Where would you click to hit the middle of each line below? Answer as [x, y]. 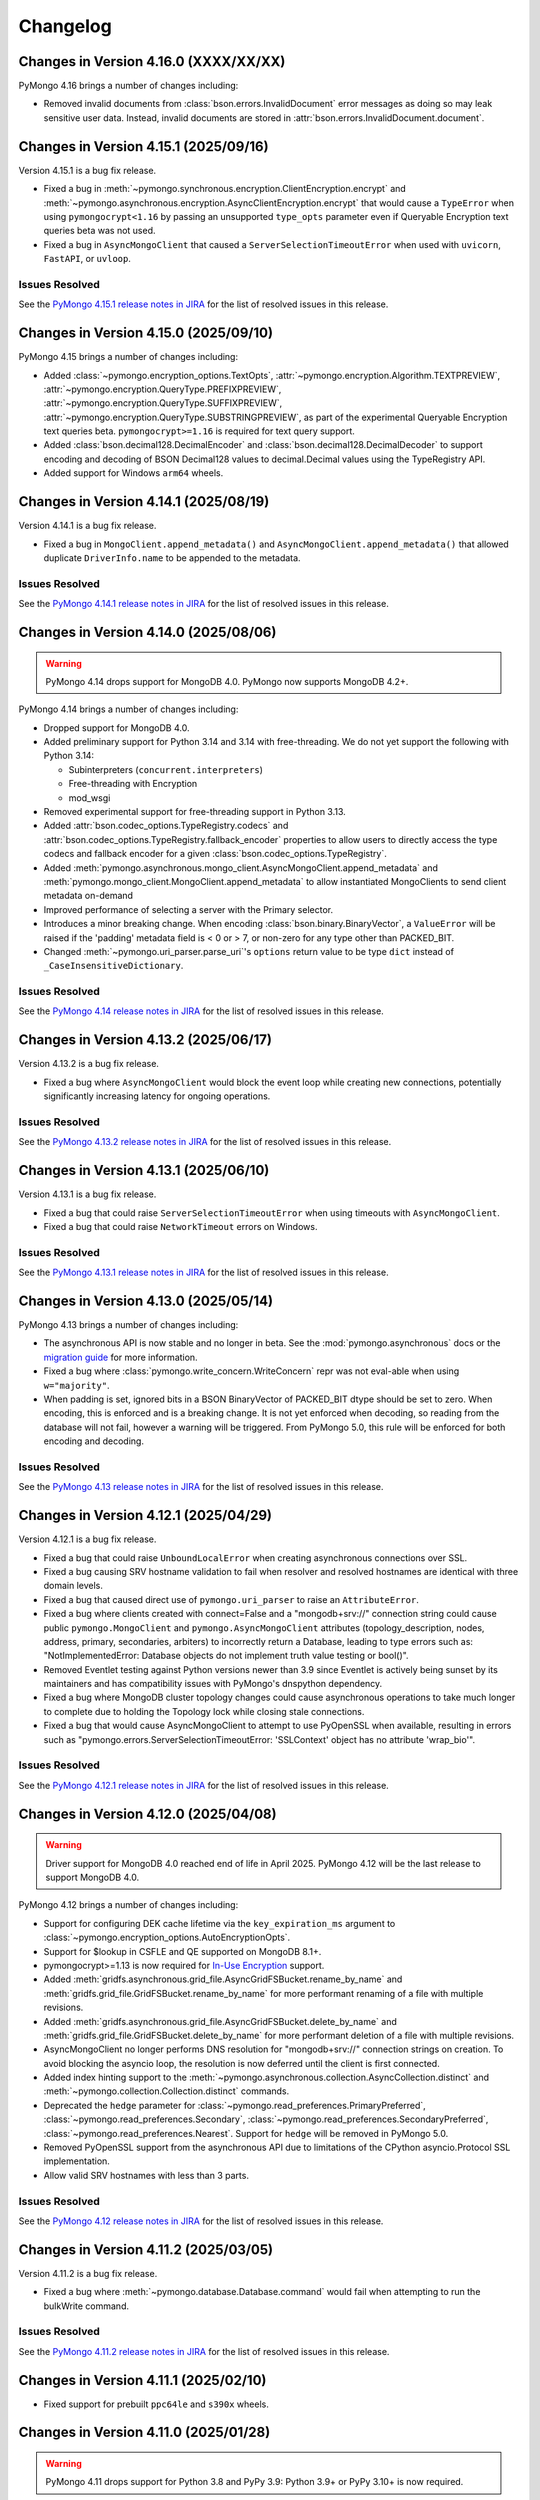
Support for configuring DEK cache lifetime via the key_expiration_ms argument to [219, 1923]
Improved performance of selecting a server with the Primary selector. [188, 909]
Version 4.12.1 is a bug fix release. [87, 1539]
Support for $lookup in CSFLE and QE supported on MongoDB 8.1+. [182, 1951]
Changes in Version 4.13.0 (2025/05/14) [146, 1300]
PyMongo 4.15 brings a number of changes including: [128, 357]
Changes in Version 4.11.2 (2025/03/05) [146, 2249]
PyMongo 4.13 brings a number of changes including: [128, 1325]
